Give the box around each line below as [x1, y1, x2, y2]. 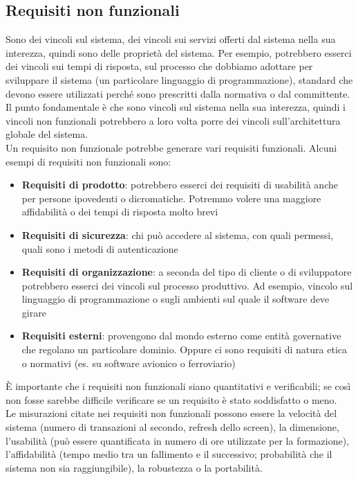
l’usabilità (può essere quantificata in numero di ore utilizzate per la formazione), [6, 433, 350, 447]
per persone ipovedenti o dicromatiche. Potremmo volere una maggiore [21, 190, 321, 205]
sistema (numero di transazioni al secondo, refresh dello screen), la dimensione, [6, 420, 339, 434]
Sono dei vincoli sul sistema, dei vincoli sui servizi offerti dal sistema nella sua [6, 32, 336, 46]
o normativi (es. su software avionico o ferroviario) [21, 355, 236, 370]
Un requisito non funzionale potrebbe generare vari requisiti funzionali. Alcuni [6, 140, 337, 154]
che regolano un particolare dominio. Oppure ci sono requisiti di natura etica [21, 342, 347, 357]
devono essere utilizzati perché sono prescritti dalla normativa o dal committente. [6, 86, 350, 100]
